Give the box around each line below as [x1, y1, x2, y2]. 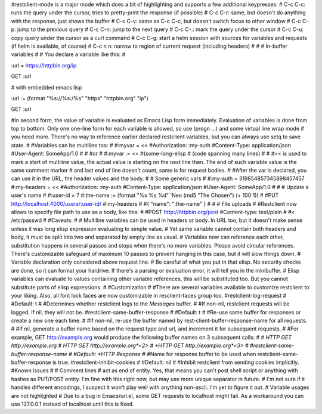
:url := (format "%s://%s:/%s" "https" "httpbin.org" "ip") [11, 94, 148, 101]
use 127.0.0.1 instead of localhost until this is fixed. [11, 400, 134, 407]
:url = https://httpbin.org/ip [11, 61, 77, 69]
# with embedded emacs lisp [11, 84, 82, 91]
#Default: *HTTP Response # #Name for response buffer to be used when [73, 350, 256, 357]
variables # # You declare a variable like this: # [11, 51, 126, 58]
